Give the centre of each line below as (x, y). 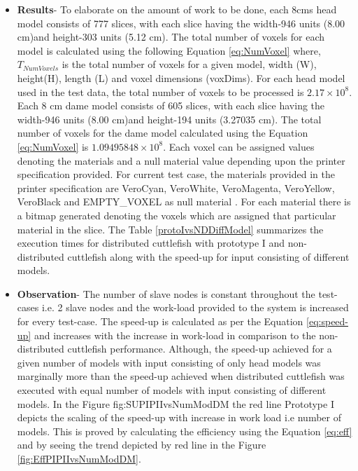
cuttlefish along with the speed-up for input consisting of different (208, 256)
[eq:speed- (328, 321)
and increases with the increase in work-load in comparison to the (175, 335)
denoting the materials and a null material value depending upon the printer (181, 160)
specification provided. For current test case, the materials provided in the (176, 174)
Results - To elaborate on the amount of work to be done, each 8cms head (177, 9)
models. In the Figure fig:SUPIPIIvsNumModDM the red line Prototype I (176, 403)
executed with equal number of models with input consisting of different (172, 390)
